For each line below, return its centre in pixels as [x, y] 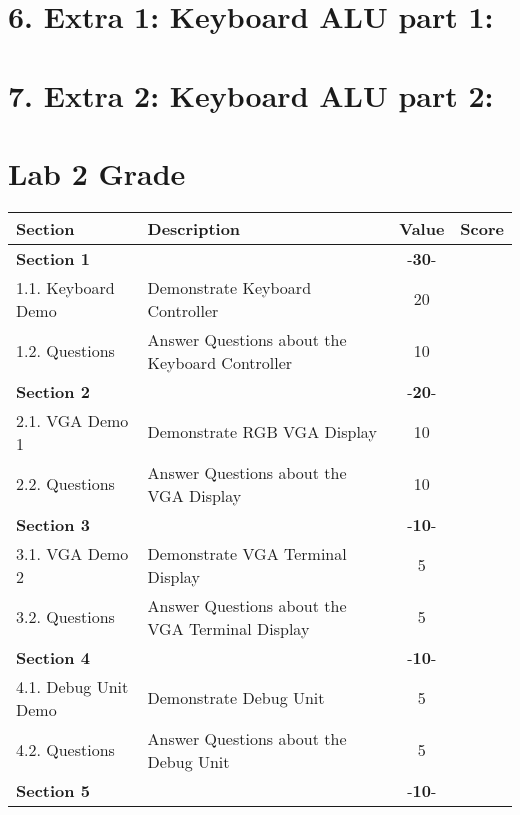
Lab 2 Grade [97, 172]
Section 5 [53, 790]
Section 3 [53, 524]
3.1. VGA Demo [72, 553]
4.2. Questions [65, 750]
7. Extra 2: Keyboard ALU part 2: [251, 94]
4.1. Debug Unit [72, 686]
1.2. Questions [65, 351]
